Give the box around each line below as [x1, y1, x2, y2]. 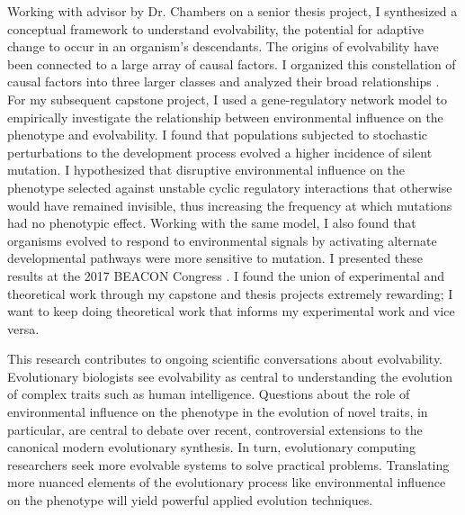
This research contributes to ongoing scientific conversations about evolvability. [7, 349, 443, 368]
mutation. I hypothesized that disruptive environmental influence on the [7, 160, 406, 179]
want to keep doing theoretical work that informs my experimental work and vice [7, 302, 455, 321]
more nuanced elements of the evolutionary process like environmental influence [7, 473, 446, 492]
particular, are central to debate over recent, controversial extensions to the [7, 420, 423, 438]
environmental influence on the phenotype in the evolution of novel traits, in [7, 402, 428, 421]
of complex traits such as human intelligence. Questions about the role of [7, 384, 410, 403]
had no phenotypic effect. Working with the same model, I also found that [7, 213, 416, 232]
